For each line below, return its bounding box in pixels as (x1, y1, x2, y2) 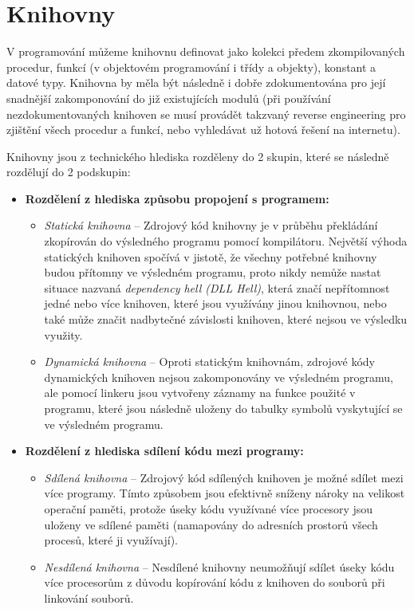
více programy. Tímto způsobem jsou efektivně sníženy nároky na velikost (44, 485, 405, 501)
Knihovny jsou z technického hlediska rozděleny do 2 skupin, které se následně (6, 147, 389, 164)
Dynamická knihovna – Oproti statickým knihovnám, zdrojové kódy (44, 353, 375, 370)
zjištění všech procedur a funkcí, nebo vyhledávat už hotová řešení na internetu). (6, 121, 400, 138)
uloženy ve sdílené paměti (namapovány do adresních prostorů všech (44, 516, 378, 532)
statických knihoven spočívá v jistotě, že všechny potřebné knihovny (44, 248, 377, 265)
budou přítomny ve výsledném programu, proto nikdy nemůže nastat (44, 264, 381, 281)
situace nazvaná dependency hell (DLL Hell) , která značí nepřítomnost (44, 279, 390, 296)
